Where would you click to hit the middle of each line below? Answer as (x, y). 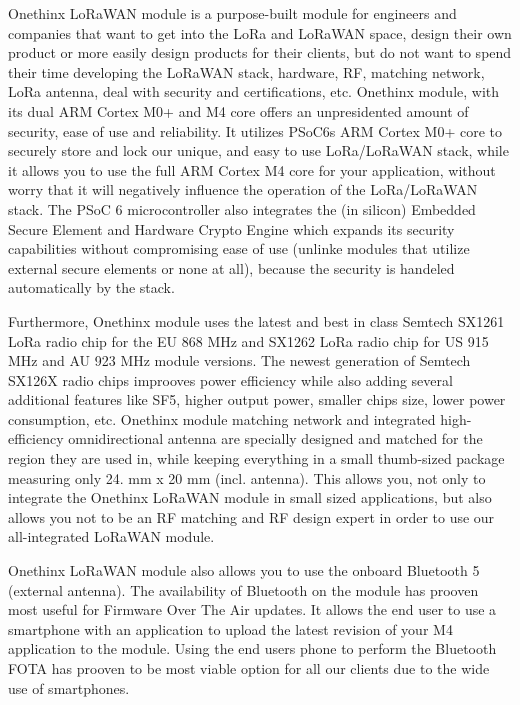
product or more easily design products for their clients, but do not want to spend (260, 52)
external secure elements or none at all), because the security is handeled (231, 267)
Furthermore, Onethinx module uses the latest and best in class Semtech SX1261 (256, 320)
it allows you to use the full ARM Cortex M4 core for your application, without (252, 169)
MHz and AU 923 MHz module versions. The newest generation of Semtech (239, 360)
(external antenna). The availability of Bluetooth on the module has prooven (243, 589)
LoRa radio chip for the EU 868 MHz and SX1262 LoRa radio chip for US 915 (248, 340)
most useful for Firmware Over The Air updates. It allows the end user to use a (252, 609)
